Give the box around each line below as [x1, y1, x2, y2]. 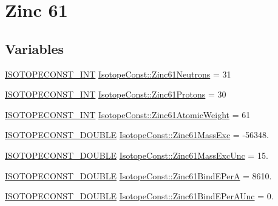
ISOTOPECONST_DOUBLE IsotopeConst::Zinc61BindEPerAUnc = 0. [5, 190, 274, 202]
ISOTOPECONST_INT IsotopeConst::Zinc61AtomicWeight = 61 [5, 108, 251, 121]
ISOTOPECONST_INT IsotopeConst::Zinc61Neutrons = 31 [5, 67, 231, 80]
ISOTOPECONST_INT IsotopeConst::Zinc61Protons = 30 [5, 88, 226, 101]
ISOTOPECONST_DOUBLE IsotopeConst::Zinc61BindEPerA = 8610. [5, 169, 272, 182]
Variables [5, 39, 64, 58]
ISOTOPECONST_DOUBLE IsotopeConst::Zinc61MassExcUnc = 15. [5, 148, 268, 161]
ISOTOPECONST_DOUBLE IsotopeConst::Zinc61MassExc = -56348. [5, 128, 269, 141]
